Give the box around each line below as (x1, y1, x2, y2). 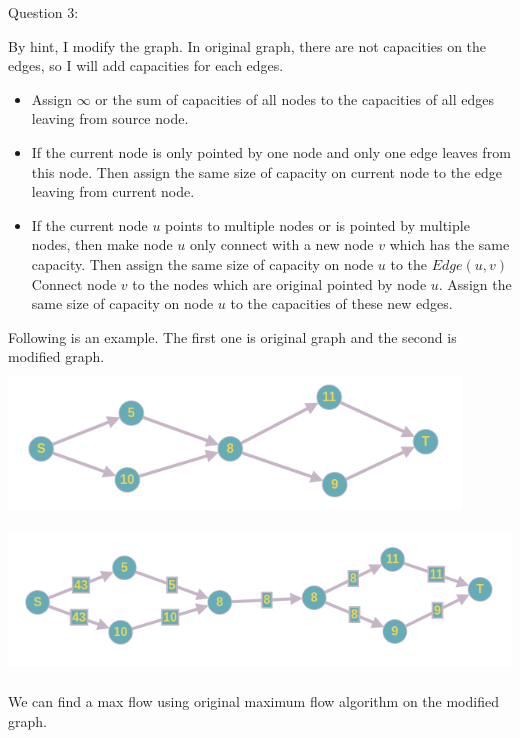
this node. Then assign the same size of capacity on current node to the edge (31, 161, 502, 182)
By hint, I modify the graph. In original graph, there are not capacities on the (8, 35, 487, 56)
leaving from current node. (31, 181, 195, 202)
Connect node (31, 273, 117, 294)
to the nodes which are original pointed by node (132, 273, 427, 294)
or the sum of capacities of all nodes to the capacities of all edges (95, 88, 494, 109)
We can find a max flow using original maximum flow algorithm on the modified (8, 691, 499, 712)
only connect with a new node (189, 234, 374, 255)
